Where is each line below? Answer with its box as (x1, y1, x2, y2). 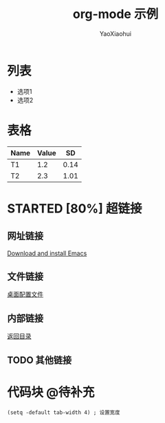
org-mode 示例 (72, 6, 159, 22)
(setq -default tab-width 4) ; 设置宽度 (7, 409, 120, 416)
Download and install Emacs (7, 249, 87, 257)
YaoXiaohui (99, 29, 132, 38)
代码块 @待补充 (7, 384, 95, 400)
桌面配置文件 (7, 291, 43, 299)
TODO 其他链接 (7, 354, 72, 366)
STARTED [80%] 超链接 (7, 201, 142, 216)
